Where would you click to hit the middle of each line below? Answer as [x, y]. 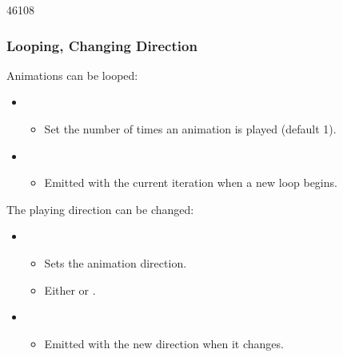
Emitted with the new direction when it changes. [164, 343]
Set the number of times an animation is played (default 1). [190, 129]
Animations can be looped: [72, 75]
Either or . [70, 290]
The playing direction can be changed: [100, 209]
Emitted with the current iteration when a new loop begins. [191, 182]
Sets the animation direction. [116, 262]
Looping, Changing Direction [102, 45]
